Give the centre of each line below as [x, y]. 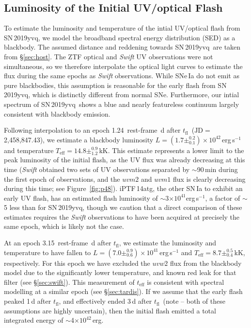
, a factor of [223, 198]
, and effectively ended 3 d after [105, 301]
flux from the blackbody [206, 263]
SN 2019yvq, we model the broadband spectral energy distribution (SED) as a [120, 37]
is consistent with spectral [186, 282]
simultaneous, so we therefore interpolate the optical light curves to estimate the [123, 66]
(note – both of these [194, 301]
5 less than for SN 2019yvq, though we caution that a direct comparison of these [123, 207]
